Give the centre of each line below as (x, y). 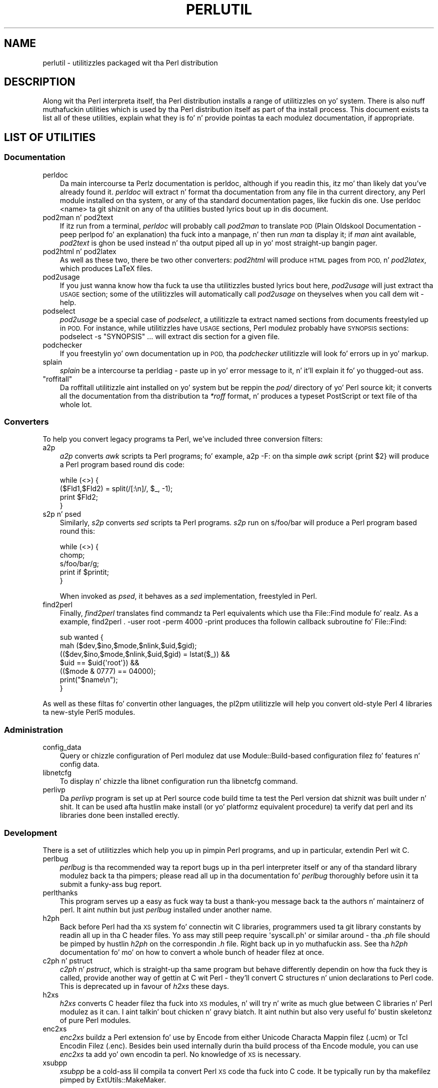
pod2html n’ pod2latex (79, 251)
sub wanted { (81, 637)
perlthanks (60, 892)
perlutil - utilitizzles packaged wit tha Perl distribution (130, 63)
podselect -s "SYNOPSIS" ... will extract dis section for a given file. (170, 336)
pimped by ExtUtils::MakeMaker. (113, 1079)
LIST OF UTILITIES (50, 137)
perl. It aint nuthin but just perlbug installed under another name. (166, 909)
